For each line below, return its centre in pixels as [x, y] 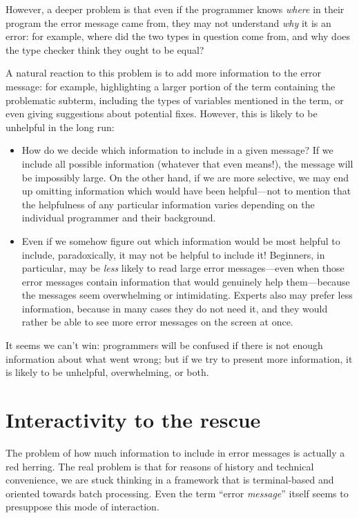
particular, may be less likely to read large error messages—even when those [183, 268]
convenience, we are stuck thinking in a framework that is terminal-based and [170, 480]
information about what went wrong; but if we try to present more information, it [179, 358]
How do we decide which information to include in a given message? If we [177, 150]
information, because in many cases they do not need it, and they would [175, 308]
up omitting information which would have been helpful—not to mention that [186, 191]
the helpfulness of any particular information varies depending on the [168, 204]
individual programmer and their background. [119, 218]
